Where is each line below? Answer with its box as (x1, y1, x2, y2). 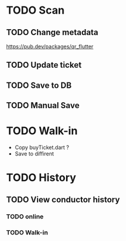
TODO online (6, 212, 44, 220)
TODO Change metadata (6, 27, 99, 37)
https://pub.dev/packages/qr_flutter (6, 43, 94, 50)
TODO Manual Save (6, 100, 80, 110)
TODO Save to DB (6, 80, 72, 90)
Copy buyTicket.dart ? (14, 144, 70, 151)
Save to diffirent (14, 150, 55, 157)
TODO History (6, 171, 76, 185)
